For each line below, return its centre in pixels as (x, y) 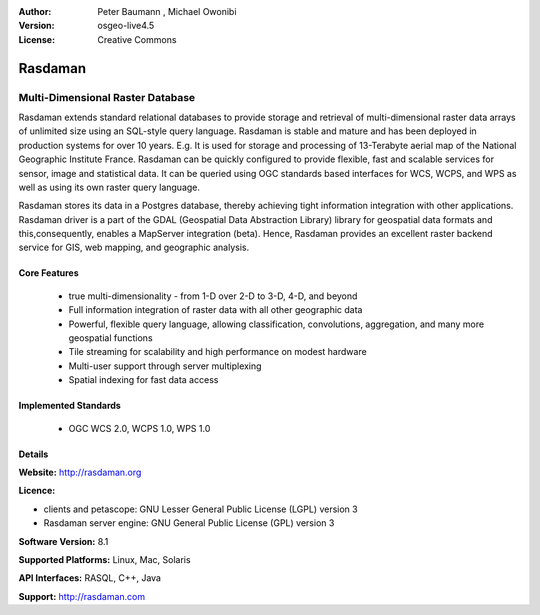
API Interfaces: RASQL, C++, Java (90, 578)
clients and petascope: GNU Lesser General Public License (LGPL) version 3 (201, 509)
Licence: (37, 491)
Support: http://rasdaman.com (82, 596)
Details (33, 454)
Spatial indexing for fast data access (143, 380)
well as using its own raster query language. (109, 187)
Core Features (48, 273)
